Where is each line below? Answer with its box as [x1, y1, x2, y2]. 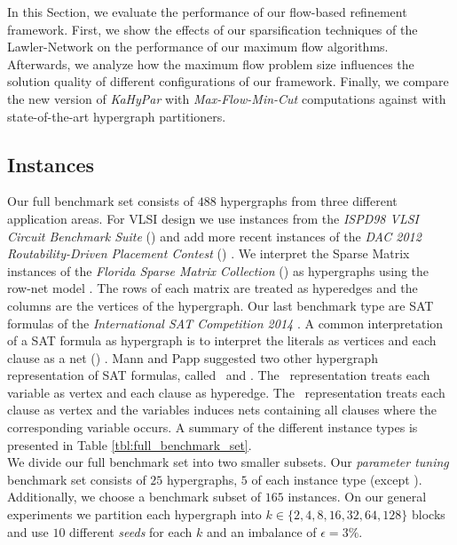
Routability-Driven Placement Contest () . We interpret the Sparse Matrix [7, 244, 410, 263]
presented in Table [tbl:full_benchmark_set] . [7, 435, 252, 454]
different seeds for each [69, 522, 193, 541]
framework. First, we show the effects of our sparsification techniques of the [7, 20, 418, 38]
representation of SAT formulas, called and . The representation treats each [7, 366, 430, 384]
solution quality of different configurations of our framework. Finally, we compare [7, 72, 449, 91]
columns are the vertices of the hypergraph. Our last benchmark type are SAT [7, 296, 434, 314]
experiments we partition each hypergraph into [7, 505, 262, 524]
